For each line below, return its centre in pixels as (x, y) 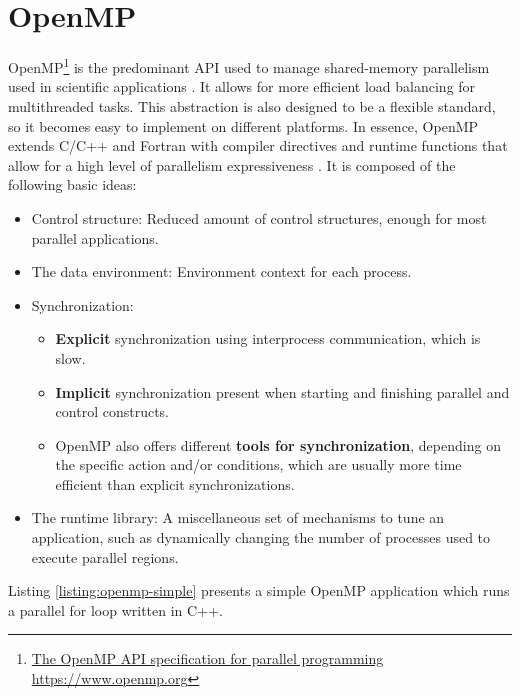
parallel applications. (95, 237)
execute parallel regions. (105, 556)
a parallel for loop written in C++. (115, 609)
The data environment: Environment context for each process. (221, 271)
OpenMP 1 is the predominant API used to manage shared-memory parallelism (249, 65)
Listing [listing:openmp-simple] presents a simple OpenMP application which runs (259, 590)
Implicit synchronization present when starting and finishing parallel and (282, 391)
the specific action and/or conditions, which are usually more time (258, 464)
